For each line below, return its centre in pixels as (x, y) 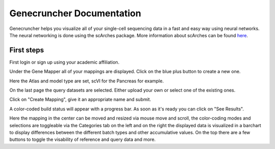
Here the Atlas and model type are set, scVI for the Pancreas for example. (87, 81)
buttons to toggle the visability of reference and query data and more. (82, 139)
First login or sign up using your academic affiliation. (64, 62)
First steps (27, 50)
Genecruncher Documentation (75, 13)
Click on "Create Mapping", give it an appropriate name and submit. (80, 100)
